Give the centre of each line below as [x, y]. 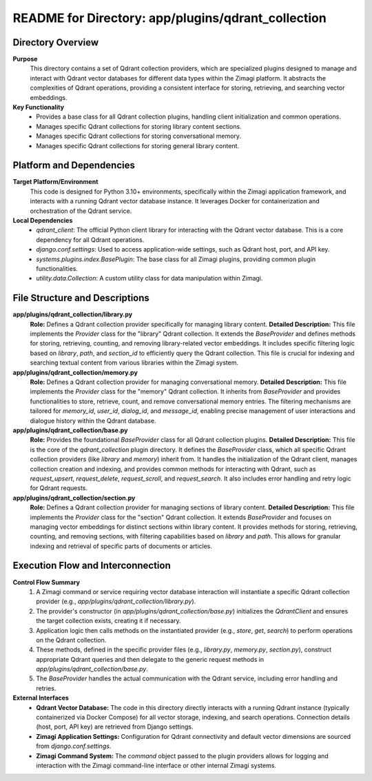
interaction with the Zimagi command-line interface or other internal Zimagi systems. [156, 765]
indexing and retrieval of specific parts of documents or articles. [121, 546]
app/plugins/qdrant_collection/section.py [74, 498]
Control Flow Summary [46, 582]
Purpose [25, 59]
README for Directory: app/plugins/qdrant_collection [169, 18]
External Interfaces [41, 698]
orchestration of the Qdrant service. [81, 211]
